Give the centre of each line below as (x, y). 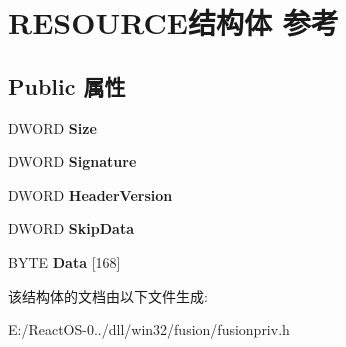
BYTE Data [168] (64, 261)
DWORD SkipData (71, 228)
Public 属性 (67, 85)
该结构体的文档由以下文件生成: (108, 295)
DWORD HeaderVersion (90, 194)
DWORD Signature (72, 161)
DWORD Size (52, 127)
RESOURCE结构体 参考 (173, 22)
